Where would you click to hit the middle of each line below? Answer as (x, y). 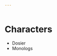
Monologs (22, 48)
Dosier (19, 43)
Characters (28, 29)
